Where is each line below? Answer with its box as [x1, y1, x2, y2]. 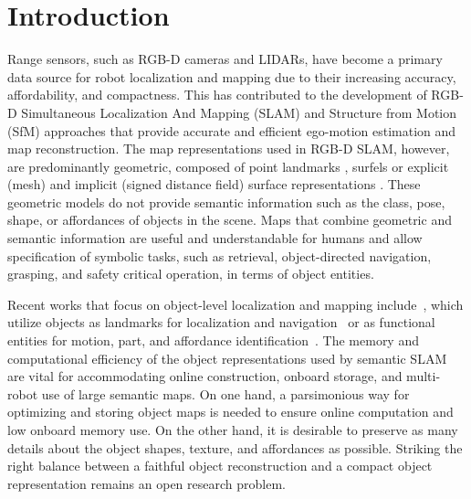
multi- [406, 366, 441, 386]
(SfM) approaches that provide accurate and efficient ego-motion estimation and [7, 121, 456, 140]
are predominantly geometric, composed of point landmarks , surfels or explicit [7, 156, 449, 175]
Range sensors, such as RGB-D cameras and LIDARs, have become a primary [7, 49, 443, 69]
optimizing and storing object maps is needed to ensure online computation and [7, 402, 454, 421]
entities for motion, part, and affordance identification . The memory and [7, 331, 419, 350]
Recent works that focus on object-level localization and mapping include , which [7, 294, 464, 313]
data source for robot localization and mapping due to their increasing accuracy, [7, 67, 456, 86]
